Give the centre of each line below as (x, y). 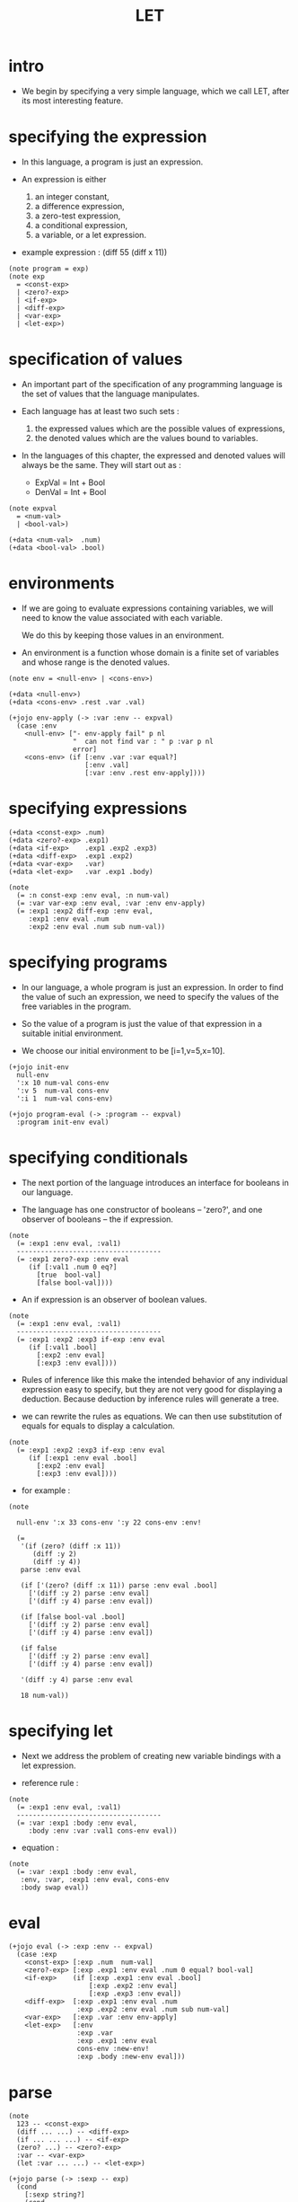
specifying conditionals (98, 1158)
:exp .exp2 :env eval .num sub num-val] (153, 2010)
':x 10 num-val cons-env (63, 1083)
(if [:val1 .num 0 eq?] (73, 1267)
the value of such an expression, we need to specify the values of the (150, 996)
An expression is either (64, 179)
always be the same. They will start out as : (101, 464)
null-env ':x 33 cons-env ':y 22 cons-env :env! (109, 1522)
